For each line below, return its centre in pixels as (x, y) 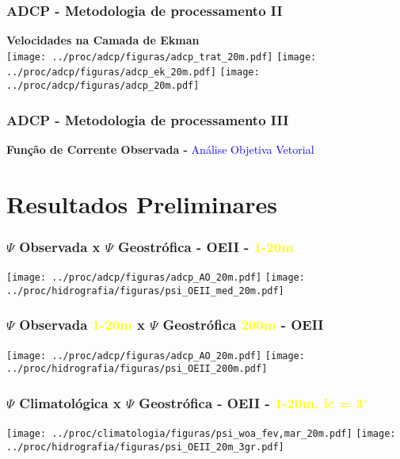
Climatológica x (70, 402)
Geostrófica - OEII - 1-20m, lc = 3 (251, 402)
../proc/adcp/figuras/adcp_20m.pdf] (103, 86)
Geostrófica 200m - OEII (243, 325)
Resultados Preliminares (142, 203)
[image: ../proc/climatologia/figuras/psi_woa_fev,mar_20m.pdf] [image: (201, 434)
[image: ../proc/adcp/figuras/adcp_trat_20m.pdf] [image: (162, 57)
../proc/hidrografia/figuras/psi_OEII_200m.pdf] (137, 369)
